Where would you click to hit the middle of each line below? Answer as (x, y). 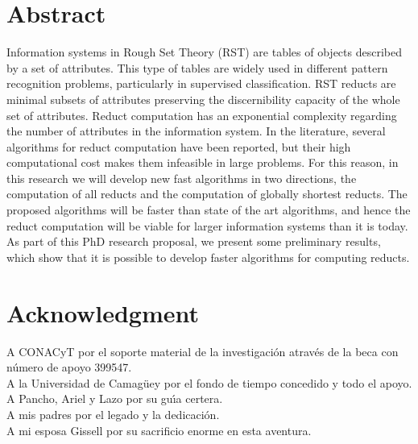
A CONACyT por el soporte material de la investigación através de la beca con (203, 351)
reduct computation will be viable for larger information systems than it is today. (207, 225)
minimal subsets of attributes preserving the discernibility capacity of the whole (203, 99)
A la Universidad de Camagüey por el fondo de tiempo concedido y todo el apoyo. (209, 382)
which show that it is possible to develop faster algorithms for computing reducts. (208, 257)
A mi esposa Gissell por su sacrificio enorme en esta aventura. (159, 430)
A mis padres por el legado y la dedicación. (113, 414)
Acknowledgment (103, 312)
